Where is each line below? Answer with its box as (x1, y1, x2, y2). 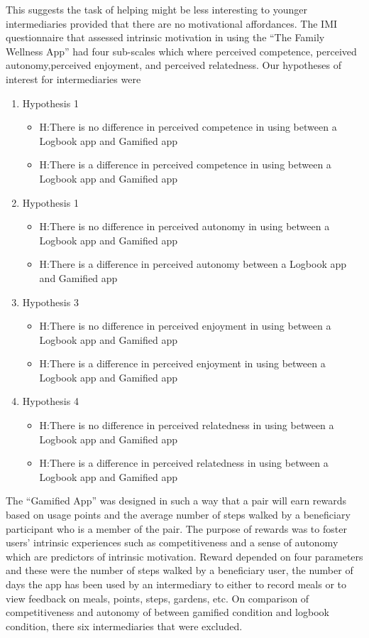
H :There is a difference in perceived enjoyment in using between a (39, 356, 326, 371)
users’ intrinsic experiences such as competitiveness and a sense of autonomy (6, 535, 338, 550)
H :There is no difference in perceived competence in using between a (39, 119, 337, 134)
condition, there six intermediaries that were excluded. (6, 618, 243, 633)
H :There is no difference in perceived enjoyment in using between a (39, 318, 331, 333)
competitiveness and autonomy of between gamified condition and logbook (6, 605, 329, 620)
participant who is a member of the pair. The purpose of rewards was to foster (6, 521, 347, 536)
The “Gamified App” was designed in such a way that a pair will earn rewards (6, 493, 347, 508)
